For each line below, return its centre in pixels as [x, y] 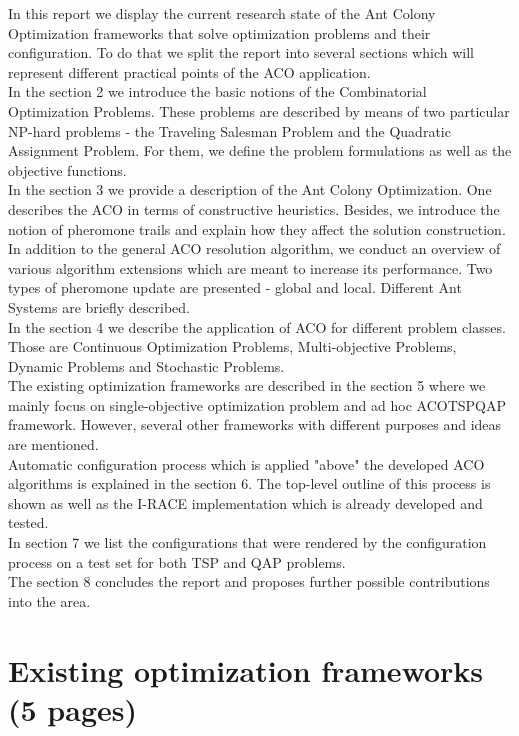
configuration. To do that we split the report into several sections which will [241, 52]
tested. [28, 522]
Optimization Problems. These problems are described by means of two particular [259, 110]
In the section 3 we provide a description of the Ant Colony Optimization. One [250, 189]
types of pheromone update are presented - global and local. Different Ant [235, 287]
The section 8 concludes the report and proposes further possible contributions [249, 581]
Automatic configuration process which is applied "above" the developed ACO [246, 463]
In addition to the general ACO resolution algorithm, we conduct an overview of [254, 248]
